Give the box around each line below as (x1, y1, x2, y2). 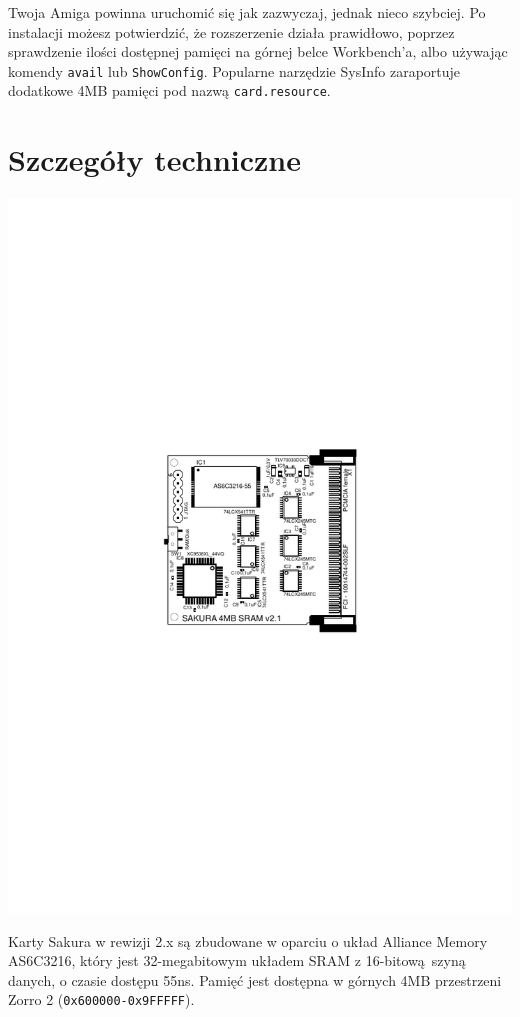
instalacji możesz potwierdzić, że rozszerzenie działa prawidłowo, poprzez (8, 21, 455, 42)
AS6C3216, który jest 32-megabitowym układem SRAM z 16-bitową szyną (8, 950, 466, 971)
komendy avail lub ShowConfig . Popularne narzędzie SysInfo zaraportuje (8, 60, 461, 81)
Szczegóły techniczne (8, 139, 301, 180)
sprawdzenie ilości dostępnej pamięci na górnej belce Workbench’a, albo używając (8, 41, 508, 62)
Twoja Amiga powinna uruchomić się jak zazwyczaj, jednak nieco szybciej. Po (8, 2, 486, 22)
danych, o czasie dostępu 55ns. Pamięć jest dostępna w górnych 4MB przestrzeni (8, 969, 502, 990)
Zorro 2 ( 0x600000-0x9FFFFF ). (8, 989, 195, 1010)
